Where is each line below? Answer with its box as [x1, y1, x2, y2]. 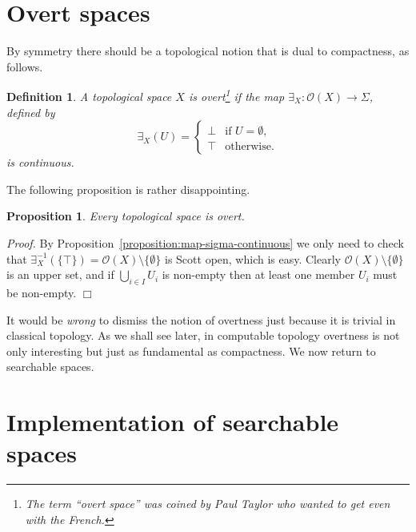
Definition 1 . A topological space [6, 87, 172, 104]
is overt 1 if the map [188, 86, 285, 104]
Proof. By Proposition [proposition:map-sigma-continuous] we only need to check [6, 234, 404, 251]
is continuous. [6, 154, 74, 171]
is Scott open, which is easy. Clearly [165, 250, 341, 267]
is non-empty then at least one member [162, 266, 355, 283]
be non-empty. [6, 284, 77, 300]
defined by [6, 103, 55, 120]
